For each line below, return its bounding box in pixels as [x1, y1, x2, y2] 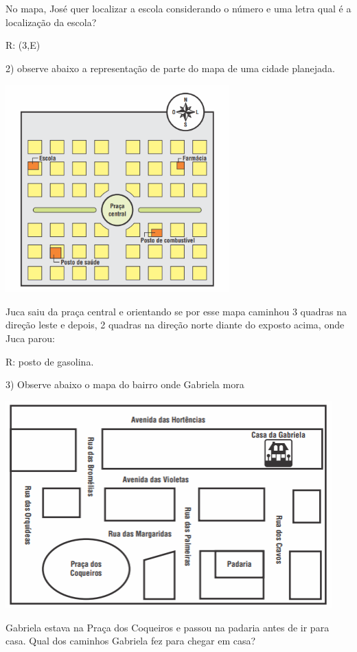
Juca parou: [5, 330, 55, 345]
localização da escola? [5, 14, 97, 29]
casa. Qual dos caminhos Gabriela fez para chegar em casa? [5, 633, 256, 648]
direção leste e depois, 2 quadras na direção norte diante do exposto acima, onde [5, 317, 345, 332]
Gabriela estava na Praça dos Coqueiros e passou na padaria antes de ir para [5, 620, 330, 634]
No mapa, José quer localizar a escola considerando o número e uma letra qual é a [5, 1, 352, 15]
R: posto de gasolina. [5, 354, 94, 368]
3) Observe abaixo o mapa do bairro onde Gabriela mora [5, 377, 244, 392]
